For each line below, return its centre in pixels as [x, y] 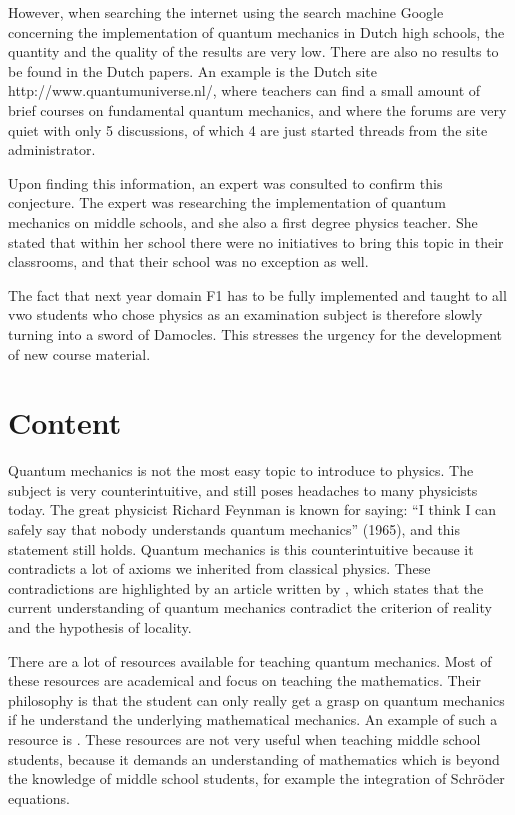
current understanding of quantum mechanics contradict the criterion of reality [250, 607]
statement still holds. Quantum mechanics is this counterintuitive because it [241, 548]
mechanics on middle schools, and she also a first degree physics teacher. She [243, 221]
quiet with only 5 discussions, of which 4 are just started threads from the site [248, 129]
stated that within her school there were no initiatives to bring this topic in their [256, 241]
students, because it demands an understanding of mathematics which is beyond [254, 758]
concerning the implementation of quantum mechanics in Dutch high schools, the [256, 31]
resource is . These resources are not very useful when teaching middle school [244, 738]
